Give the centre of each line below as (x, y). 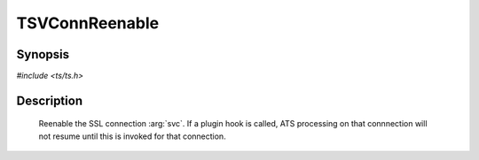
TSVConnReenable (88, 23)
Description (50, 100)
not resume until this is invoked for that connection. (132, 136)
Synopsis (43, 54)
